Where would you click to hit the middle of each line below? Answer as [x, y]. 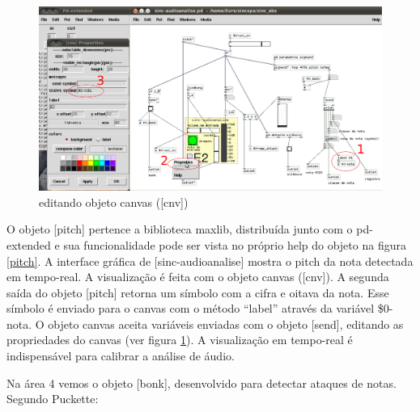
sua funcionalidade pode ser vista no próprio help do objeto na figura [235, 244]
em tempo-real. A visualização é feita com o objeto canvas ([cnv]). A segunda [198, 277]
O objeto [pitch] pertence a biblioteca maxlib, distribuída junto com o [180, 229]
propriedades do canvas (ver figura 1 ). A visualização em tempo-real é [180, 340]
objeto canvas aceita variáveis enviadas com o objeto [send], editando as [226, 324]
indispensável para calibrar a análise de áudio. [121, 356]
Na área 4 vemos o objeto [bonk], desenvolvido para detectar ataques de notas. [202, 383]
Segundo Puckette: [53, 399]
